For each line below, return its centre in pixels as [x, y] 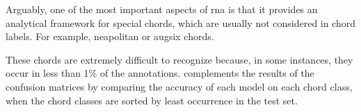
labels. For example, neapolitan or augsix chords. [110, 36]
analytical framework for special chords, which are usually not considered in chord [181, 22]
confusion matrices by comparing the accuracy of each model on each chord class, [179, 86]
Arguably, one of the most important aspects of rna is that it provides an [162, 9]
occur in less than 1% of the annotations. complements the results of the [160, 73]
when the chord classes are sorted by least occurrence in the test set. [152, 100]
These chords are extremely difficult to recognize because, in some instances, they [179, 59]
